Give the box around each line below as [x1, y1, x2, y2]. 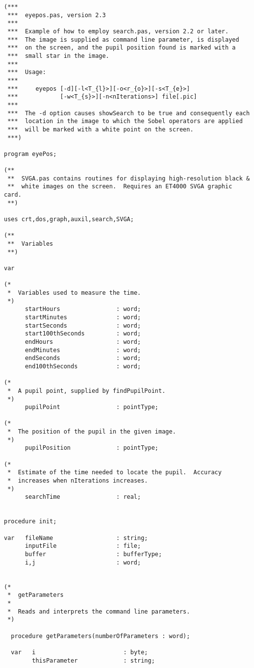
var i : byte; [11, 648, 148, 656]
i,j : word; [25, 559, 141, 566]
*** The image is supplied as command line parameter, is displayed [7, 36, 239, 43]
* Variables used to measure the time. [7, 289, 141, 296]
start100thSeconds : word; [25, 330, 141, 337]
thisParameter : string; [32, 657, 155, 664]
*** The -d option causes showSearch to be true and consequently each [7, 109, 250, 117]
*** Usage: [7, 69, 46, 76]
